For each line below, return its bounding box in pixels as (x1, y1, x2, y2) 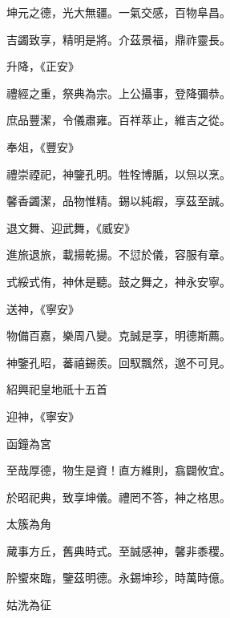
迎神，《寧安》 (6, 407, 79, 424)
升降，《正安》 (6, 58, 79, 75)
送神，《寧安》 (6, 300, 79, 317)
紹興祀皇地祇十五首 (6, 381, 107, 398)
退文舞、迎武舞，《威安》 (6, 219, 135, 236)
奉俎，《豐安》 (6, 138, 79, 155)
